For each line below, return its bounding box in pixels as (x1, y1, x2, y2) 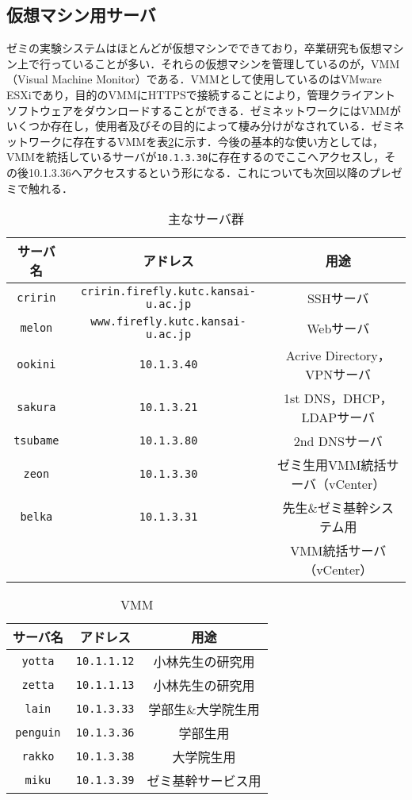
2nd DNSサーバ (293, 432, 383, 451)
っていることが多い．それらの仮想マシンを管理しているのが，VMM (50, 55, 400, 71)
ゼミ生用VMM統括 (277, 456, 387, 475)
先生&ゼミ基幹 (282, 498, 368, 517)
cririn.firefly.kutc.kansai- (81, 285, 257, 298)
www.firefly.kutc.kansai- (90, 315, 246, 329)
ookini (17, 358, 56, 371)
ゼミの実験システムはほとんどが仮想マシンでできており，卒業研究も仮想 (6, 40, 382, 56)
